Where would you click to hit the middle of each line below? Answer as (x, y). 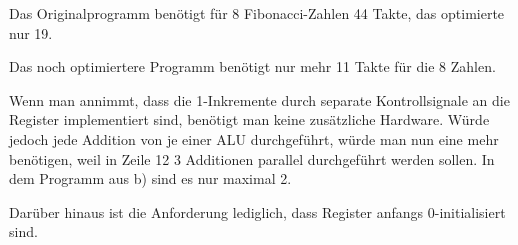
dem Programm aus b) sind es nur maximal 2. (150, 178)
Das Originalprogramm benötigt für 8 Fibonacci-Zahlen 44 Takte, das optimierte (257, 13)
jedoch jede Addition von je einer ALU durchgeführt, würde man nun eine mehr (254, 138)
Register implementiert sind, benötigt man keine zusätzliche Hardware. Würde (249, 119)
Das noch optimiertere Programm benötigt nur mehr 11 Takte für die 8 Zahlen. (252, 66)
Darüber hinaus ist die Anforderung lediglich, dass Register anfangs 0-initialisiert (257, 211)
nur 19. (31, 32)
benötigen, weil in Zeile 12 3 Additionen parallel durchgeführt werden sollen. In (252, 158)
